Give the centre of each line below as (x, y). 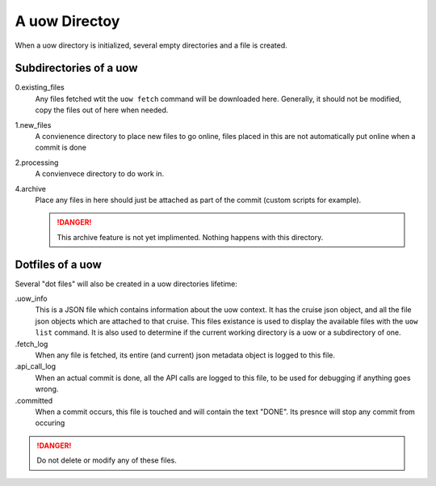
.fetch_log (31, 344)
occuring (50, 423)
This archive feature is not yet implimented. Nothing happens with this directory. (190, 237)
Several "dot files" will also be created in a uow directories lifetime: (126, 284)
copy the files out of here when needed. (102, 110)
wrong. (47, 389)
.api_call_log (36, 366)
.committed (34, 400)
